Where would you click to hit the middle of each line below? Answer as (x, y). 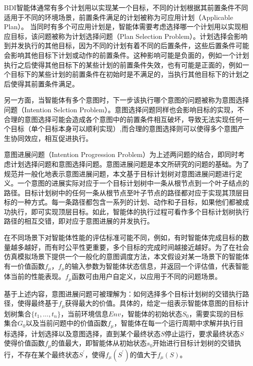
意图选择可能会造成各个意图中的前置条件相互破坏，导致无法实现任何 (133, 119)
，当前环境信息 (84, 313)
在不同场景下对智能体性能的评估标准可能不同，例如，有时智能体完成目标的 (123, 237)
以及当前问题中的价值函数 (66, 323)
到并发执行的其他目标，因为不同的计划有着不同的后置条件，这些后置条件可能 (126, 45)
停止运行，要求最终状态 (202, 333)
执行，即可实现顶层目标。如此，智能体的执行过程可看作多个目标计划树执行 (130, 211)
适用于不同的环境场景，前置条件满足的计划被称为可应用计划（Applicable (118, 17)
